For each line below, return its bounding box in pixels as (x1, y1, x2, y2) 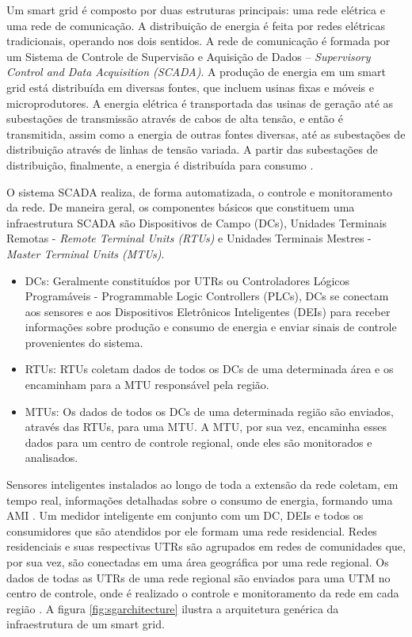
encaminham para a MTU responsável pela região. (25, 376, 269, 393)
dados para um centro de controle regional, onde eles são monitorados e (25, 433, 372, 450)
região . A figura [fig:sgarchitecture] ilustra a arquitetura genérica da (6, 600, 339, 616)
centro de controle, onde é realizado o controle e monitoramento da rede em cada (6, 585, 399, 601)
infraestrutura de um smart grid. (6, 616, 165, 632)
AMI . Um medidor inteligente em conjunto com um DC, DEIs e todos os (6, 507, 364, 524)
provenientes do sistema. (25, 334, 143, 350)
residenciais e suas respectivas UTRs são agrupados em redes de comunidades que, (6, 538, 406, 555)
